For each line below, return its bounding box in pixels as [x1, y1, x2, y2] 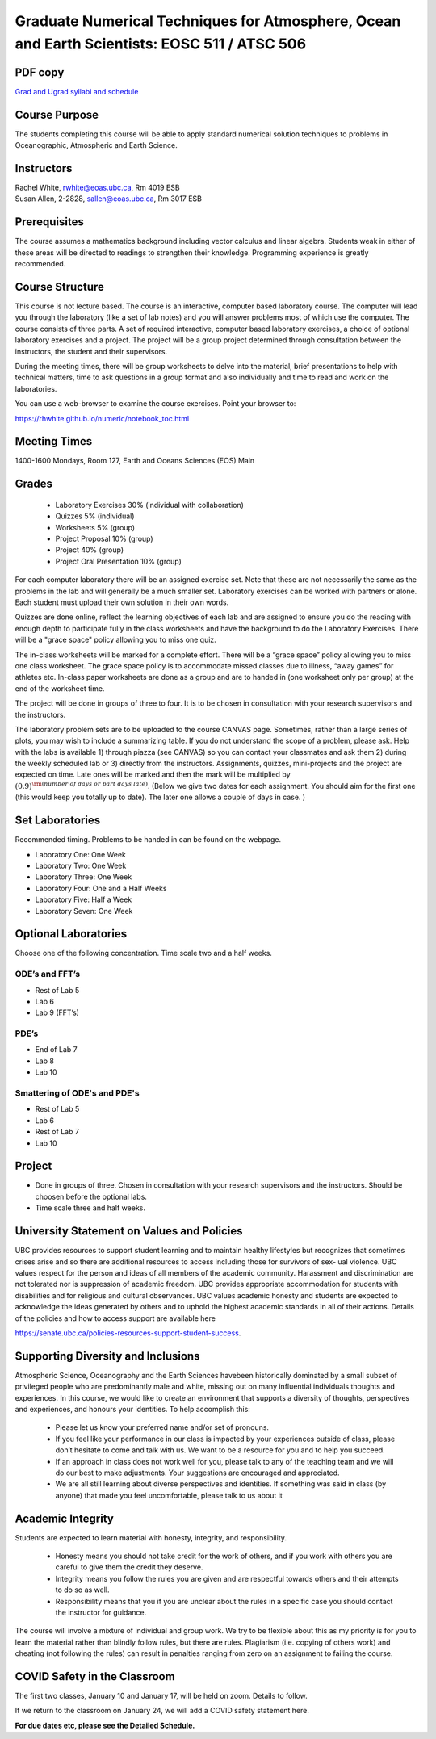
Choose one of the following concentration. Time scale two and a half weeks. [15, 949, 272, 958]
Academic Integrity [15, 1511, 115, 1525]
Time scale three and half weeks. [35, 1203, 145, 1213]
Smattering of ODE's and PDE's [15, 1087, 140, 1099]
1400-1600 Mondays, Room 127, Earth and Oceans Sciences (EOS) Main [15, 456, 255, 466]
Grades [15, 477, 52, 491]
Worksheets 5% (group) [55, 522, 136, 532]
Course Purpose [15, 107, 99, 121]
